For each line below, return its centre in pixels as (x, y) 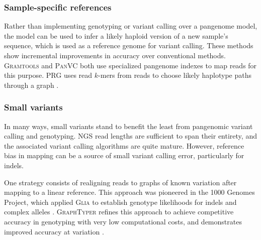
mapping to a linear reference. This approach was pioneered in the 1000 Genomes (129, 192)
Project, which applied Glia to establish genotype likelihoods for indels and (120, 202)
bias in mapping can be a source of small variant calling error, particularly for (124, 155)
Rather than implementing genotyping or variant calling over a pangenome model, (131, 26)
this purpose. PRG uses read (48, 75)
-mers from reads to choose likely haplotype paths (175, 75)
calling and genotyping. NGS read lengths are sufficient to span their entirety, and (130, 136)
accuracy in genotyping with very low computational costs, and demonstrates (123, 221)
